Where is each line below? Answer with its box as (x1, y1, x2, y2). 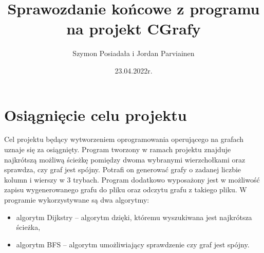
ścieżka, (16, 222, 41, 232)
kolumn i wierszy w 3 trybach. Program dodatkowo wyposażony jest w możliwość (4, 174, 260, 185)
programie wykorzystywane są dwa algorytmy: (4, 194, 149, 205)
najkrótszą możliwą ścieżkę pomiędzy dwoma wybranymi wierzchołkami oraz (4, 154, 246, 165)
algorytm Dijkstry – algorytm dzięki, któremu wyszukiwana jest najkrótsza (16, 211, 252, 222)
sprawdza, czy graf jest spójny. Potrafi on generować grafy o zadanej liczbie (4, 164, 241, 175)
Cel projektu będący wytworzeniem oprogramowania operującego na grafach (4, 134, 244, 144)
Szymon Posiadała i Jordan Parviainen (72, 48, 195, 59)
